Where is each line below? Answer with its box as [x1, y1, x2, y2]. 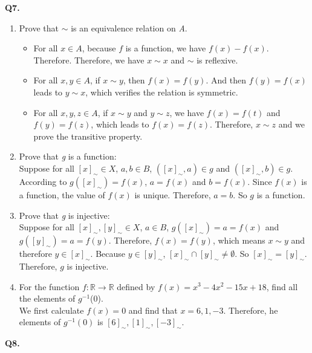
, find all [266, 280, 298, 293]
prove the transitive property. [33, 129, 143, 142]
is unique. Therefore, [134, 188, 211, 201]
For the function [19, 280, 80, 293]
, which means [212, 234, 265, 247]
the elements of [19, 292, 76, 305]
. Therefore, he [223, 303, 278, 316]
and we [278, 118, 305, 131]
